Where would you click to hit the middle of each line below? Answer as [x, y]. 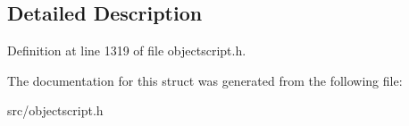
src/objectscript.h [55, 110]
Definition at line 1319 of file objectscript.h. [127, 50]
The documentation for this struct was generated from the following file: [205, 80]
